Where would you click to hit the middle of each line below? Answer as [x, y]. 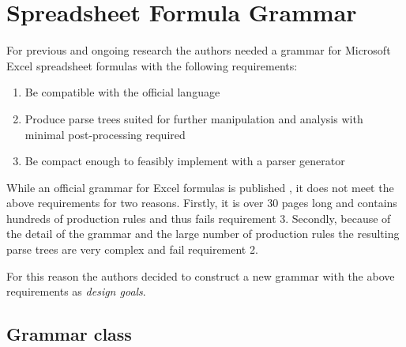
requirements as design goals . [76, 291]
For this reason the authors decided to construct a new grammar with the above [201, 275]
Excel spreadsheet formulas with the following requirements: [152, 65]
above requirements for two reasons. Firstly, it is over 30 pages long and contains [202, 203]
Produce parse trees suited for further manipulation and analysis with [194, 118]
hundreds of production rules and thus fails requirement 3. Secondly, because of [199, 218]
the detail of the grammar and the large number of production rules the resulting [203, 234]
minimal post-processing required [105, 134]
